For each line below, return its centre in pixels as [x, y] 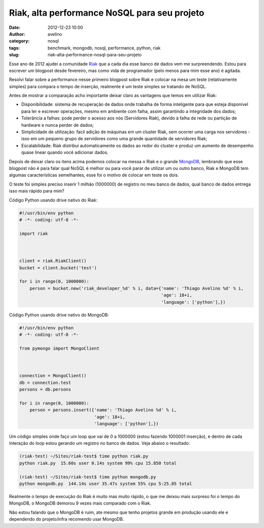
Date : [15, 27]
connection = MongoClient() [53, 376]
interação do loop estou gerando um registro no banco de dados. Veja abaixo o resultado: [99, 443]
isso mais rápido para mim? [37, 191]
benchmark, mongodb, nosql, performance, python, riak [104, 48]
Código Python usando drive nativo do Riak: [53, 200]
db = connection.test [45, 383]
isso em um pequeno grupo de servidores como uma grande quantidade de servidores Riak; [114, 139]
